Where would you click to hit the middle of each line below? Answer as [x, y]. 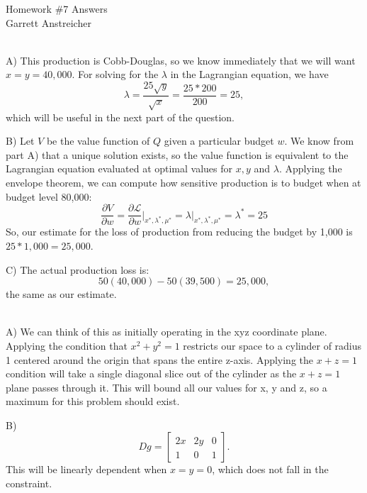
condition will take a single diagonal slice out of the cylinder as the [151, 373]
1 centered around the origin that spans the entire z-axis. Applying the [160, 359]
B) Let [20, 141]
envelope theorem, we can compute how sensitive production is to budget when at [183, 182]
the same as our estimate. [61, 294]
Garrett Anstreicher [49, 22]
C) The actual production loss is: [78, 269]
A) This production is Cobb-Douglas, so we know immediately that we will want [181, 60]
